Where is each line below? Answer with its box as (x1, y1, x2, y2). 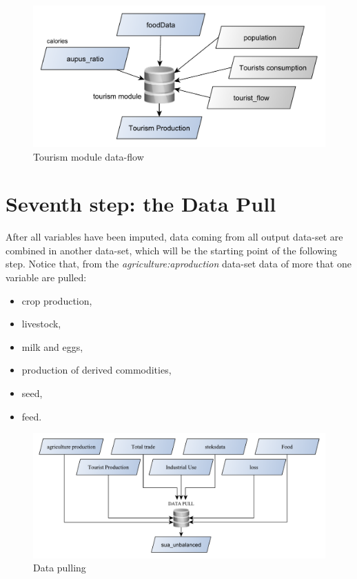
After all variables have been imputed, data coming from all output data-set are (6, 230, 343, 244)
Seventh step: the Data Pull (6, 190, 276, 218)
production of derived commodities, (21, 363, 172, 377)
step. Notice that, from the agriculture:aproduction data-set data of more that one (6, 256, 351, 271)
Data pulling (33, 560, 86, 575)
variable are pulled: (6, 270, 87, 285)
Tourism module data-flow (33, 149, 144, 163)
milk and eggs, (21, 339, 83, 354)
